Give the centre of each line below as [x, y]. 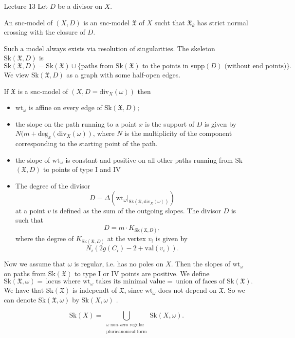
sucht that [170, 22]
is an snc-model [106, 22]
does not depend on [187, 290]
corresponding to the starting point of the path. [86, 143]
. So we [234, 290]
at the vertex [127, 238]
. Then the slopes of [201, 264]
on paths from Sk [30, 273]
